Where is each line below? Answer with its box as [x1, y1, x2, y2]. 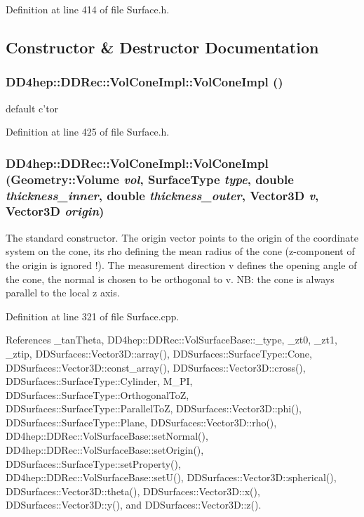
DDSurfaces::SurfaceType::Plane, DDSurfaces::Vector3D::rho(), [6, 414, 277, 429]
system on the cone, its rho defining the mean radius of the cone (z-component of [6, 244, 355, 258]
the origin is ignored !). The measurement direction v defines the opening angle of [6, 257, 357, 272]
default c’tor [6, 100, 59, 115]
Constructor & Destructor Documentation [6, 36, 319, 58]
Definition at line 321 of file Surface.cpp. [6, 308, 180, 323]
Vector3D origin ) [6, 202, 105, 220]
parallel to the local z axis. [6, 285, 120, 300]
